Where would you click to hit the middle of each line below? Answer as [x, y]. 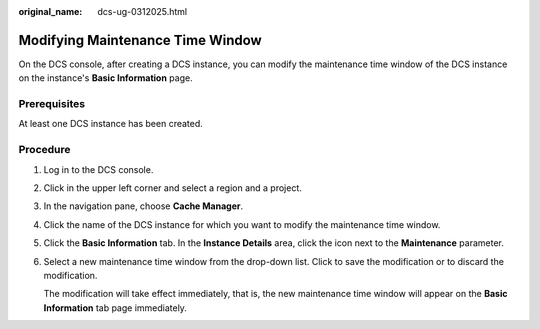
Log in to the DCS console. [98, 169]
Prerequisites [51, 104]
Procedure [44, 150]
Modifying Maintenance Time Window [140, 40]
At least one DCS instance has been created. [111, 124]
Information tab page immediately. [115, 307]
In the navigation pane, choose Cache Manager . [143, 206]
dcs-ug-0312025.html [142, 11]
